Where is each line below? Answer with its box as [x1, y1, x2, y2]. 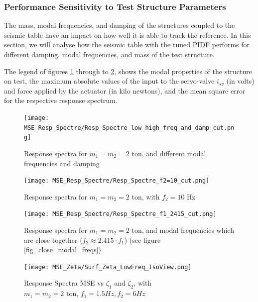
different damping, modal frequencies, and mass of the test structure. [4, 49, 215, 59]
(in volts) [226, 76, 255, 86]
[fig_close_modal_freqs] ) [24, 244, 101, 255]
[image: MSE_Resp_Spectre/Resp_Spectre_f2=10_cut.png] [24, 177, 210, 185]
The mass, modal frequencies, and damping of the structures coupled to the [4, 20, 235, 30]
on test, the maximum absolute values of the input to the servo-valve [4, 76, 215, 86]
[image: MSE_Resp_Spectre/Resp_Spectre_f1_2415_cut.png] [24, 210, 217, 218]
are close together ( [24, 234, 83, 245]
